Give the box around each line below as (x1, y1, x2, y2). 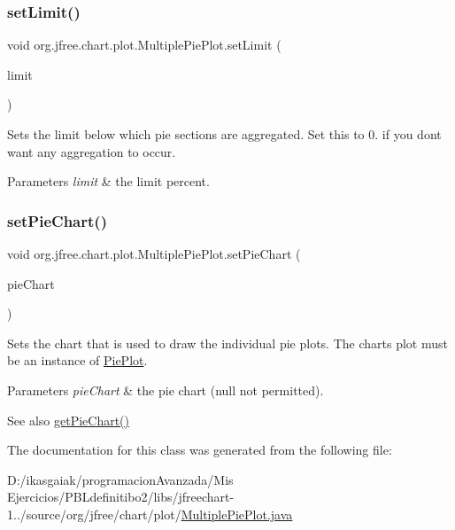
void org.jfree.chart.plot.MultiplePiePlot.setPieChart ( (7, 245, 301, 262)
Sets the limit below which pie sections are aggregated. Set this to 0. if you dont (7, 125, 442, 143)
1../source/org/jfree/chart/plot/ (7, 504, 181, 523)
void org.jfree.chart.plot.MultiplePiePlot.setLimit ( (7, 35, 281, 54)
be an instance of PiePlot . (7, 351, 148, 370)
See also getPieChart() (7, 410, 129, 429)
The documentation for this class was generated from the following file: (7, 440, 392, 459)
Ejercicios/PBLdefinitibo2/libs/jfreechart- (7, 487, 235, 506)
